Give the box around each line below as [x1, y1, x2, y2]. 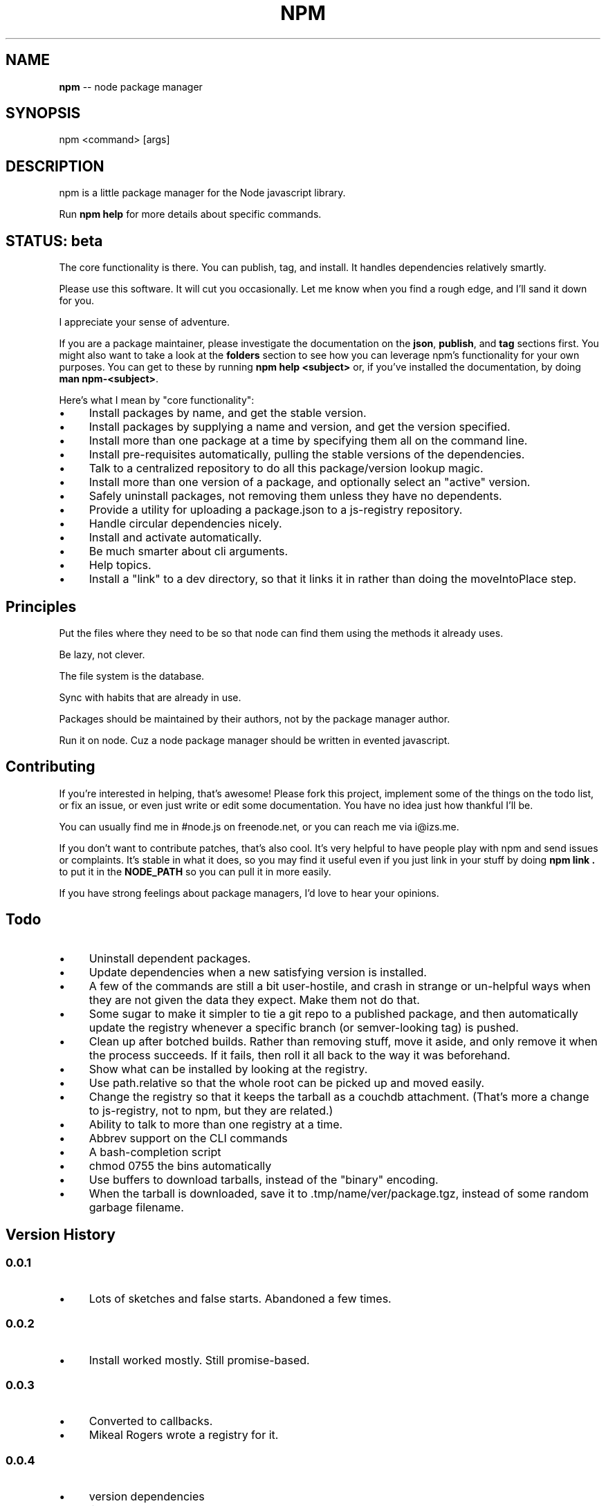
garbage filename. [89, 1200, 184, 1214]
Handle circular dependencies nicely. [89, 517, 282, 531]
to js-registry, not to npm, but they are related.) [89, 1103, 333, 1117]
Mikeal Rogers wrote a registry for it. [89, 1428, 279, 1442]
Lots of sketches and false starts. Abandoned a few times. [89, 1291, 392, 1305]
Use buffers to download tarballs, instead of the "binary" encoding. [89, 1172, 439, 1187]
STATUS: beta [6, 232, 103, 250]
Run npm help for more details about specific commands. [59, 208, 322, 221]
